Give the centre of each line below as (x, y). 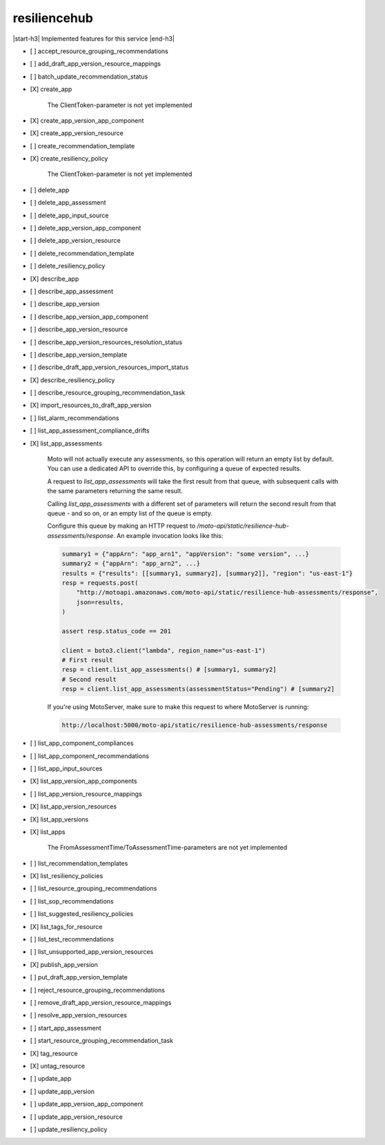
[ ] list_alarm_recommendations (75, 418)
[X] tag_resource (54, 1053)
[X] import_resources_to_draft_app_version (91, 405)
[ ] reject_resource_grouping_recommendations (98, 990)
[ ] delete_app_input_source (69, 215)
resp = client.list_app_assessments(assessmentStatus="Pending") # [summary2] (198, 689)
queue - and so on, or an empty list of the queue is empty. (130, 513)
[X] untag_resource (58, 1066)
